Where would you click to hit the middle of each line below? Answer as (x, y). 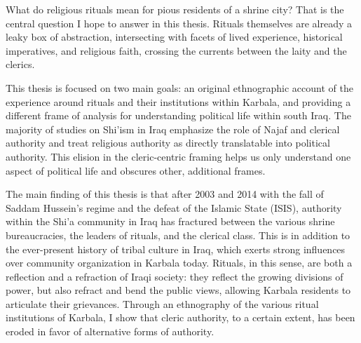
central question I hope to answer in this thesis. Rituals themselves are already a (179, 23)
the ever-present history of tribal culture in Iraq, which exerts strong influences (176, 249)
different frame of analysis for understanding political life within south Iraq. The (178, 115)
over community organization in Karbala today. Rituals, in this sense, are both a (179, 263)
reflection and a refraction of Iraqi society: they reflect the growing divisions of (175, 276)
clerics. (20, 64)
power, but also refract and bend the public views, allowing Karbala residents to (178, 290)
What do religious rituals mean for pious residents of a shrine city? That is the (175, 9)
